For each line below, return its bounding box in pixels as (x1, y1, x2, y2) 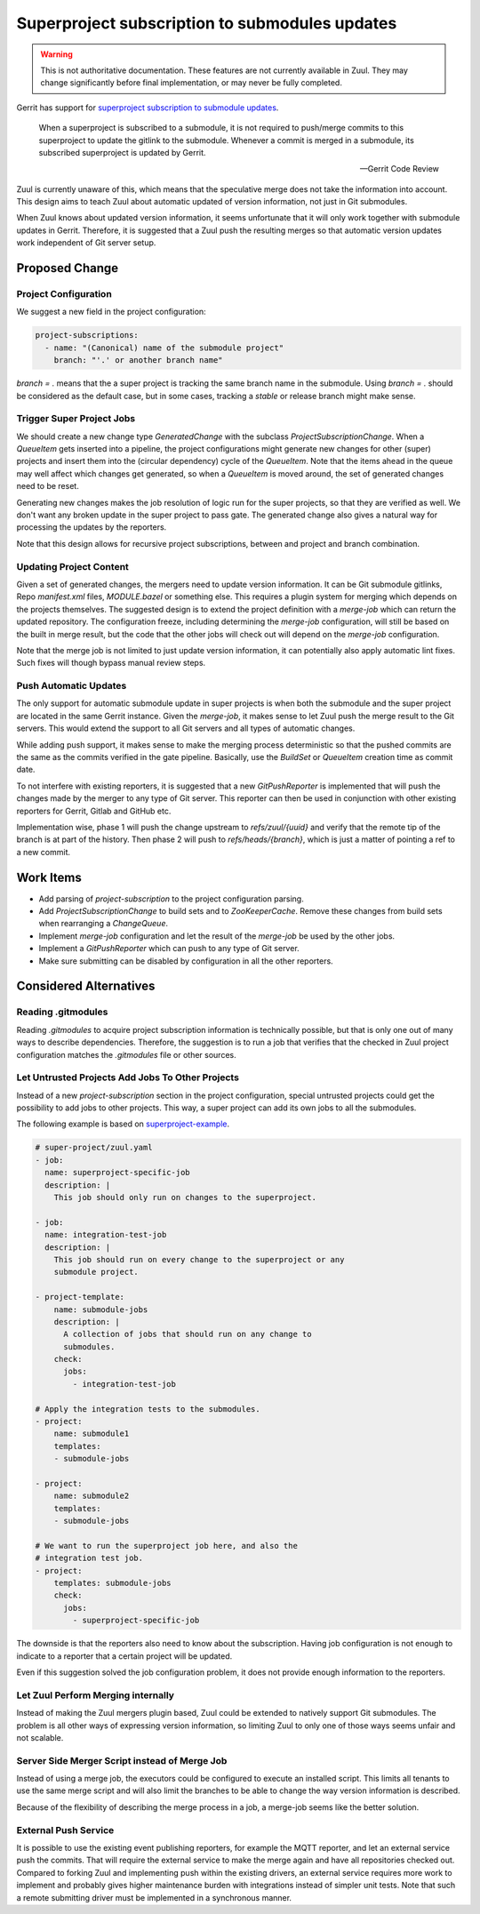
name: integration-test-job (44, 1229, 167, 1240)
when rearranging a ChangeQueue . (38, 918, 169, 929)
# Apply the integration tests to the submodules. (35, 1404, 261, 1413)
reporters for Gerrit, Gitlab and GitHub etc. (16, 805, 172, 816)
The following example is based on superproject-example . (16, 1118, 230, 1129)
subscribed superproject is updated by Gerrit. (38, 147, 206, 157)
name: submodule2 (53, 1491, 130, 1502)
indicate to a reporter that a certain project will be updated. (16, 1650, 233, 1662)
